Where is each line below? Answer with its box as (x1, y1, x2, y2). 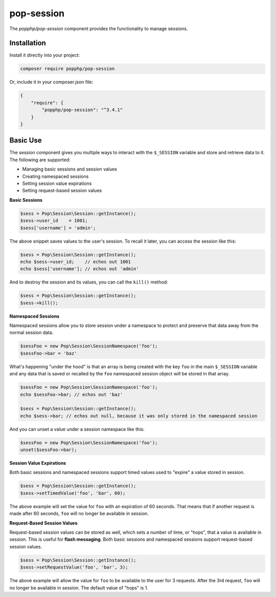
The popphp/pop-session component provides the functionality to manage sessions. (9, 26, 188, 32)
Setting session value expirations (22, 180, 92, 186)
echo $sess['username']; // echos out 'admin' (20, 266, 139, 272)
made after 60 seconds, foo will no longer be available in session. (9, 511, 149, 517)
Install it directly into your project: (9, 52, 80, 58)
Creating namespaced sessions (22, 173, 89, 179)
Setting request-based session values (22, 187, 102, 194)
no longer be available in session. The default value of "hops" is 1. (9, 585, 148, 591)
